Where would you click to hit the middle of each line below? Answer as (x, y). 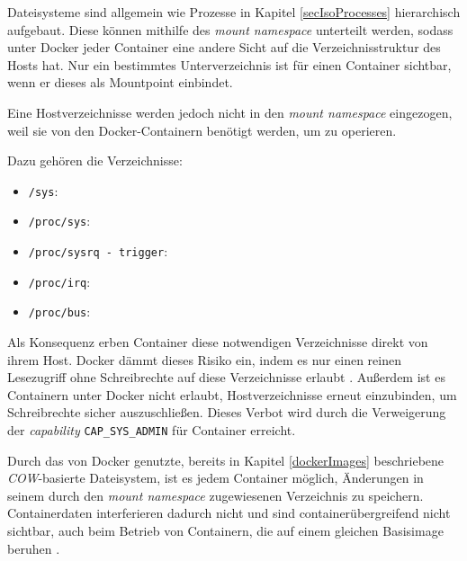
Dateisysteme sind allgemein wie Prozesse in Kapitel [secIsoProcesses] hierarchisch (234, 12)
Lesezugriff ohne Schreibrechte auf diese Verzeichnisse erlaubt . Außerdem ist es (226, 377)
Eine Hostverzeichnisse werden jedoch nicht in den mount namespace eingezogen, (230, 112)
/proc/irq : (59, 281)
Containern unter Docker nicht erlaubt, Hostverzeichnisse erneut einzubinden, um (232, 394)
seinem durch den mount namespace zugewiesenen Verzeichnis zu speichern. (216, 495)
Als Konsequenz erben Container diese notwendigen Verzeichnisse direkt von (218, 342)
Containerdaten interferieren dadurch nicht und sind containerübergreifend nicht (229, 513)
